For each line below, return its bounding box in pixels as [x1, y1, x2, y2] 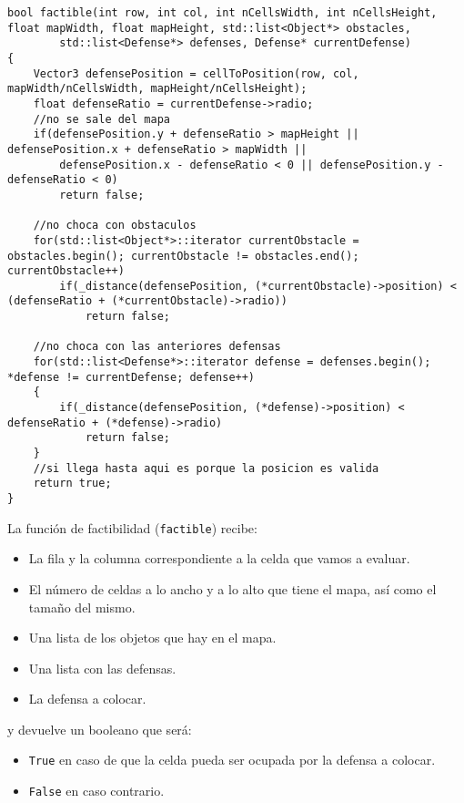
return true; [33, 477, 112, 490]
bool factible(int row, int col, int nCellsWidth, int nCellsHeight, [7, 6, 438, 19]
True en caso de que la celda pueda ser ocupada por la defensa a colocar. [28, 750, 436, 769]
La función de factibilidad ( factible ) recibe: [7, 518, 257, 537]
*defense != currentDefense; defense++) [7, 370, 256, 384]
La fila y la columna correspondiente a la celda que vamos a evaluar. [28, 549, 410, 568]
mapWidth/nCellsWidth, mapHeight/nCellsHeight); [7, 82, 308, 96]
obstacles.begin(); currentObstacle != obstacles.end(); [7, 249, 359, 263]
